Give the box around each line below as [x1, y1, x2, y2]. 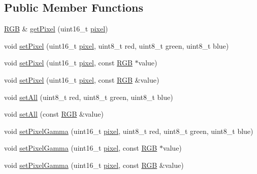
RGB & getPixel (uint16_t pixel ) [4, 23, 108, 34]
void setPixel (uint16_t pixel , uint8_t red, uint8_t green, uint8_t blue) [4, 40, 229, 51]
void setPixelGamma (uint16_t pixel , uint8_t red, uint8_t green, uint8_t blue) [4, 125, 253, 136]
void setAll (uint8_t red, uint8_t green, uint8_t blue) [4, 91, 173, 102]
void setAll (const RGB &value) [4, 109, 104, 119]
